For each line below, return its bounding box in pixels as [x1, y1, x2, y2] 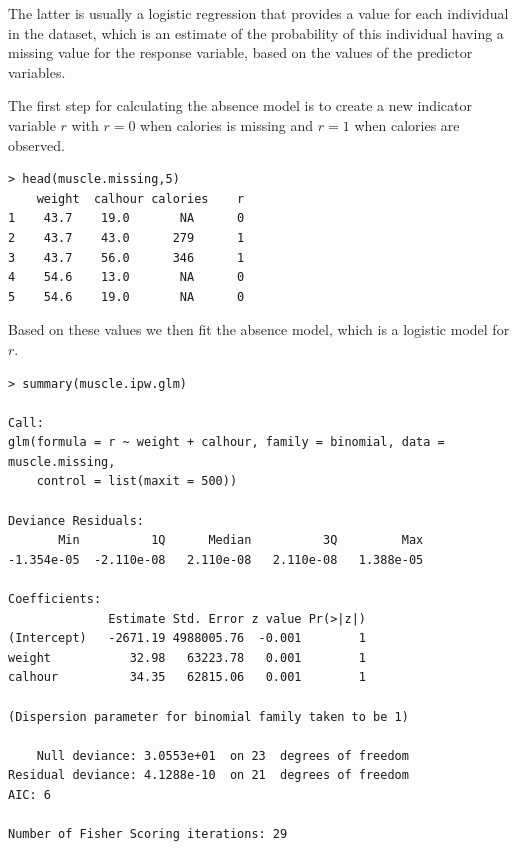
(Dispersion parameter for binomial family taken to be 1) [8, 709, 409, 724]
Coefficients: [8, 592, 102, 607]
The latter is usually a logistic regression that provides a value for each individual [8, 3, 509, 23]
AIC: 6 [8, 787, 51, 802]
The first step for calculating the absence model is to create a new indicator [8, 95, 472, 116]
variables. [8, 61, 66, 82]
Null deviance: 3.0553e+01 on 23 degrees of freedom [36, 748, 409, 763]
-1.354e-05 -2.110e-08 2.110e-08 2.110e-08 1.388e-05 [8, 552, 424, 567]
